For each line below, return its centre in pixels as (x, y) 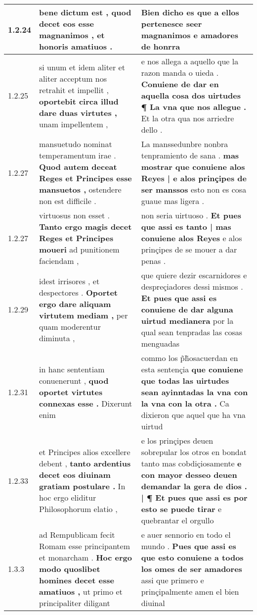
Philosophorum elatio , (78, 509)
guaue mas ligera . (172, 201)
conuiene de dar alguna (187, 309)
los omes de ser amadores (192, 569)
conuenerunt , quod (74, 381)
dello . (152, 129)
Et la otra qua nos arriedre (188, 118)
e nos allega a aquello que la (190, 61)
